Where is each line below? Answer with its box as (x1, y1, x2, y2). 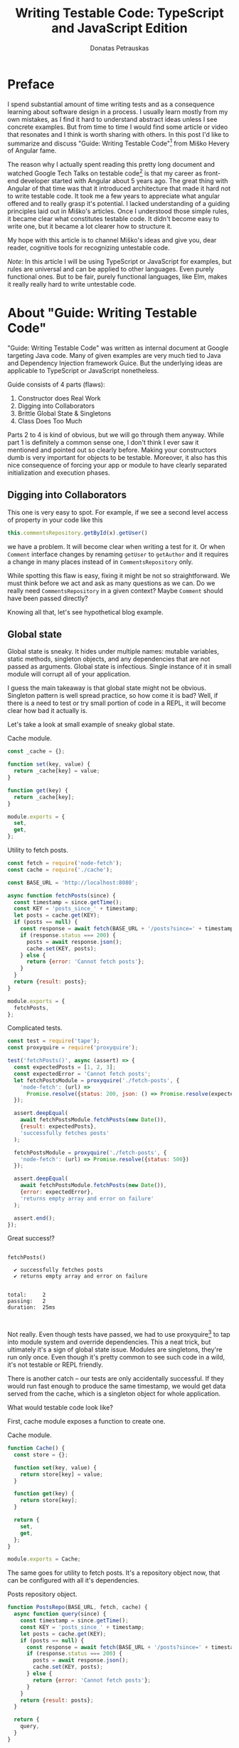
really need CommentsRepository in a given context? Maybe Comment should (7, 586, 223, 595)
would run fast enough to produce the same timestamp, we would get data (7, 1382, 226, 1391)
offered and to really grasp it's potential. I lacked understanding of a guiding (7, 200, 230, 207)
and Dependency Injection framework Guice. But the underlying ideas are (7, 359, 223, 367)
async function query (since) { (14, 1610, 107, 1618)
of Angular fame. (7, 146, 57, 155)
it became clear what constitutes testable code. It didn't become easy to (7, 215, 220, 222)
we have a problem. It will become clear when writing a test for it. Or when (7, 542, 225, 550)
